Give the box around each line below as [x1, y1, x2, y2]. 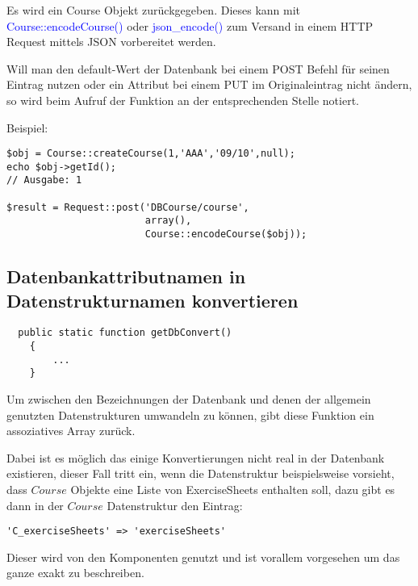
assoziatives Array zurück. [6, 422, 136, 439]
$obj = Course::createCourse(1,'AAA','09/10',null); [6, 148, 295, 160]
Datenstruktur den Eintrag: [107, 496, 243, 513]
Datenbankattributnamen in [6, 264, 246, 289]
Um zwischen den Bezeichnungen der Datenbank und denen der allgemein [6, 390, 371, 407]
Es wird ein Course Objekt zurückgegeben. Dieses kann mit [6, 2, 301, 18]
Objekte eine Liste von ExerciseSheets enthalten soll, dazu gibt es [70, 480, 395, 497]
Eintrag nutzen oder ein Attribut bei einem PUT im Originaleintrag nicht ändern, [6, 76, 412, 93]
